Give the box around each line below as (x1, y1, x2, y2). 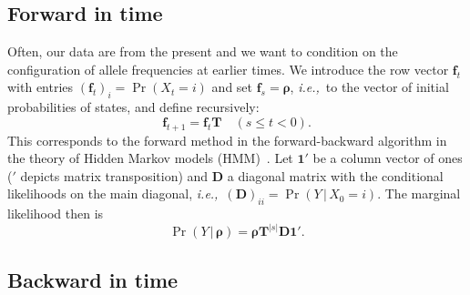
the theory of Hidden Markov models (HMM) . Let (7, 148, 293, 168)
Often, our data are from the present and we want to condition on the (7, 42, 398, 61)
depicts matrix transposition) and (20, 166, 209, 185)
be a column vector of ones (312, 148, 463, 168)
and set (211, 77, 253, 97)
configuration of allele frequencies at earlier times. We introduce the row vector (7, 59, 449, 78)
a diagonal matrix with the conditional (227, 166, 444, 185)
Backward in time (7, 265, 179, 293)
